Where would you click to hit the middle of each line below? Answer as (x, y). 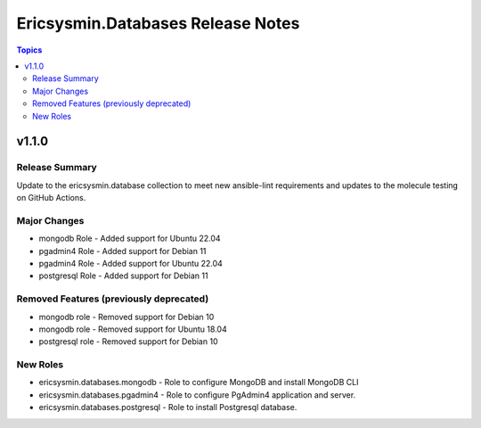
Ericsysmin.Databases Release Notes (158, 23)
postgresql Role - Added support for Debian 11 (123, 276)
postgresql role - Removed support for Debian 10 (128, 342)
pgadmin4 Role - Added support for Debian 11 (122, 251)
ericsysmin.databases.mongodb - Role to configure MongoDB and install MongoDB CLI (199, 383)
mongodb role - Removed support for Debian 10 (126, 317)
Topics (29, 50)
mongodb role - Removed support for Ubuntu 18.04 (133, 329)
